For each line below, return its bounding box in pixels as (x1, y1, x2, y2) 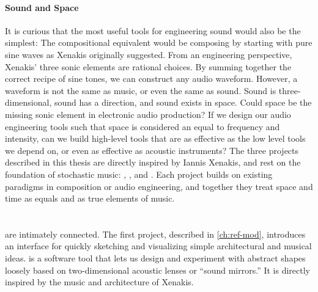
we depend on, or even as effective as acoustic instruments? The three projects (5, 144, 299, 156)
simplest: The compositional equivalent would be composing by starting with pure (5, 36, 312, 49)
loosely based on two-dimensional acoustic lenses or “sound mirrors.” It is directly (5, 263, 311, 276)
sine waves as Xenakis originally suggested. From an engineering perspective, (5, 48, 292, 60)
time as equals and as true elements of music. (5, 192, 175, 205)
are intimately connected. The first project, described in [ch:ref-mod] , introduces (5, 227, 306, 240)
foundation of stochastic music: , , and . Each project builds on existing (5, 167, 273, 180)
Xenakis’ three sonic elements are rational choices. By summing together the (5, 60, 292, 73)
